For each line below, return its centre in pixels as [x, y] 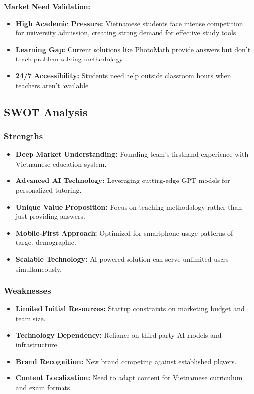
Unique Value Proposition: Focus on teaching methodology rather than [129, 206]
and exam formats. [44, 387]
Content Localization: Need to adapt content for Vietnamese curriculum [129, 378]
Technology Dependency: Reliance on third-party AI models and [118, 335]
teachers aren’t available [52, 85]
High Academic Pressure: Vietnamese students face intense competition [129, 23]
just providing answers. [50, 216]
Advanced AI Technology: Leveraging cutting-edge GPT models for [123, 180]
